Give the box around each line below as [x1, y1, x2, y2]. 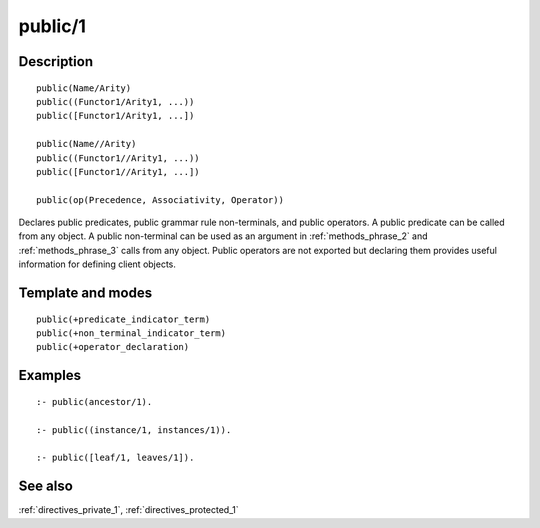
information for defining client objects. [18, 258, 177, 270]
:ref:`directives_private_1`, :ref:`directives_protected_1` [18, 504, 239, 516]
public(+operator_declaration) [36, 341, 190, 353]
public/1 [18, 15, 87, 37]
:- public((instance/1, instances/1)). [36, 424, 232, 435]
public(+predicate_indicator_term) [36, 313, 211, 325]
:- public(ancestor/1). [36, 396, 153, 407]
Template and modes [18, 285, 153, 302]
